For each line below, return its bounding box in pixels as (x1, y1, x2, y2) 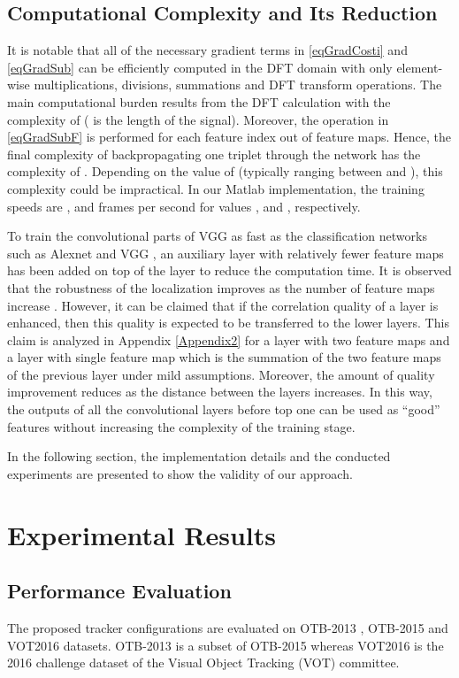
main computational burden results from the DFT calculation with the (7, 92, 391, 111)
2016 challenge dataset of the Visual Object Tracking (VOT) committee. (7, 653, 400, 672)
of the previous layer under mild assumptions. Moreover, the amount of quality (7, 365, 435, 383)
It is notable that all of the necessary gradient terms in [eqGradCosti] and (7, 41, 408, 59)
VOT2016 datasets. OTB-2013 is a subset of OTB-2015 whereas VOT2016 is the (7, 636, 444, 654)
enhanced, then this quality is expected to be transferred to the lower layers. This (7, 313, 449, 332)
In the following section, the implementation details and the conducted (7, 447, 391, 466)
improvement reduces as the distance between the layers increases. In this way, (7, 382, 432, 401)
